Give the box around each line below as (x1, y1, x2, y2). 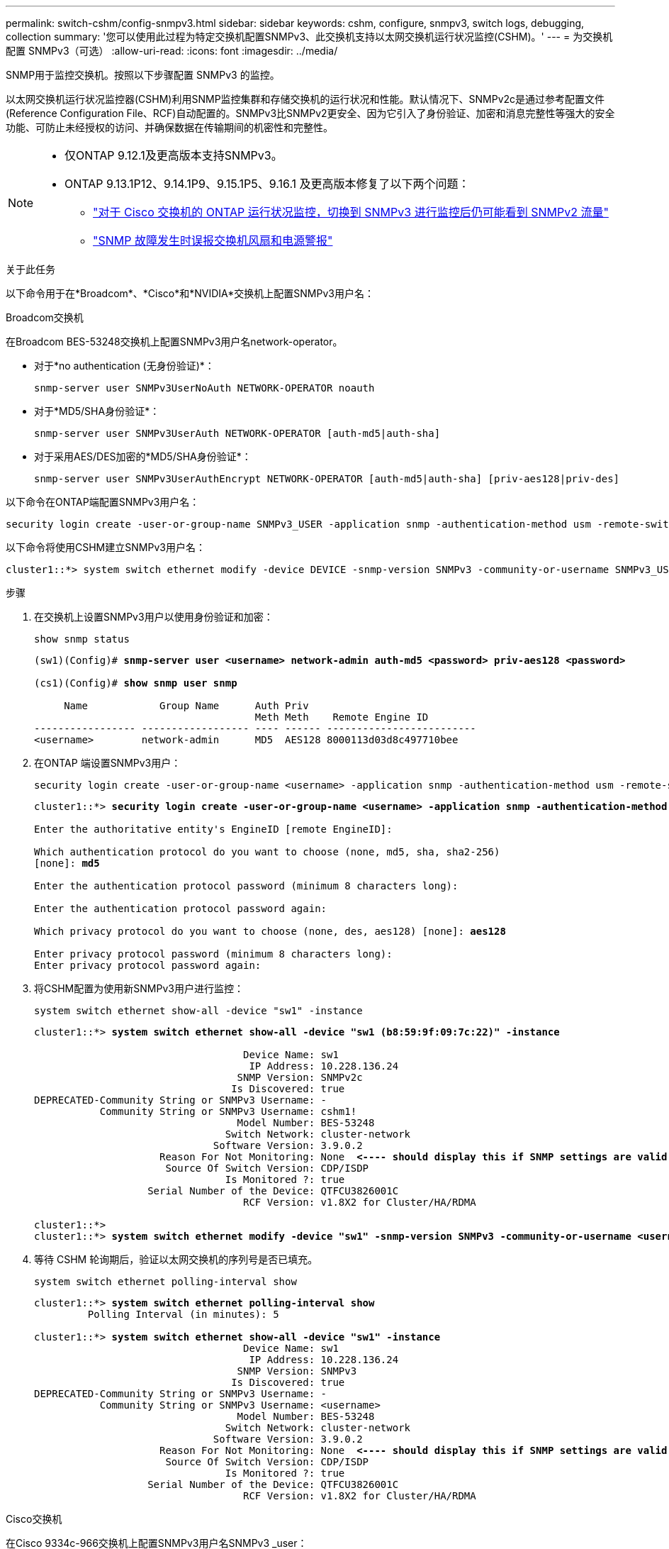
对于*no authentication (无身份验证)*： (34, 360, 215, 372)
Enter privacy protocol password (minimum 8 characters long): (34, 948, 393, 960)
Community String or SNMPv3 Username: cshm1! (99, 1106, 357, 1117)
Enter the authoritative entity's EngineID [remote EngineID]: (34, 823, 393, 835)
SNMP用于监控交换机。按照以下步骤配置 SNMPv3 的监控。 (6, 69, 280, 81)
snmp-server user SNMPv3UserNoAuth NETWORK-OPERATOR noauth (34, 382, 375, 394)
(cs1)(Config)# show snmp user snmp (34, 677, 237, 689)
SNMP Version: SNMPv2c (237, 1072, 363, 1083)
